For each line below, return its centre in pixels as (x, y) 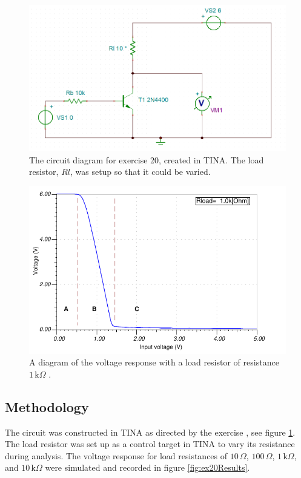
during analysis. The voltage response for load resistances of (116, 455)
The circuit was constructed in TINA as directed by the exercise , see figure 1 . (150, 432)
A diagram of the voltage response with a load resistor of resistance (154, 362)
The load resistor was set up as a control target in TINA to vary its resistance (150, 444)
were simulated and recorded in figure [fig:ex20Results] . (147, 467)
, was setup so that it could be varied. (140, 172)
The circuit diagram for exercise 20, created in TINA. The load (147, 159)
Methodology (47, 406)
